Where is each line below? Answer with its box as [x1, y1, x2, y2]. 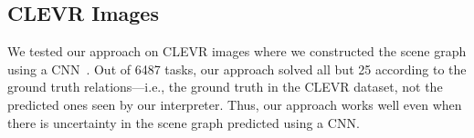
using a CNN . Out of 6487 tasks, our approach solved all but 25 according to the [7, 59, 467, 78]
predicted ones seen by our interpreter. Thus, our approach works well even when [7, 94, 462, 113]
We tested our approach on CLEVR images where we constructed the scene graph [7, 42, 467, 61]
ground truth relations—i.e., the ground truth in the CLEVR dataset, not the [7, 77, 443, 96]
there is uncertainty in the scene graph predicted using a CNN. [7, 113, 360, 132]
